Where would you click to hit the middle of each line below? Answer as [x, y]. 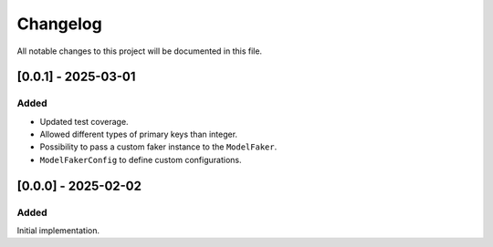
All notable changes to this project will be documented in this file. [140, 51]
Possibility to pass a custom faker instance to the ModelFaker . [158, 147]
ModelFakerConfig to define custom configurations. [141, 160]
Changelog [59, 24]
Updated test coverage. [84, 121]
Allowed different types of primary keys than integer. [138, 134]
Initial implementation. [58, 231]
